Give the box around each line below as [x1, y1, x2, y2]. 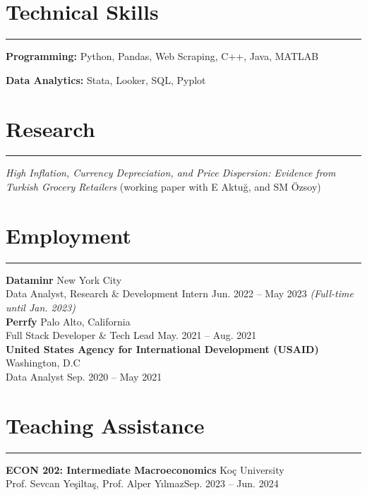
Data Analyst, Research [6, 286, 109, 301]
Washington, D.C [6, 355, 80, 370]
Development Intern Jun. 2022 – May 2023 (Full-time [122, 286, 354, 301]
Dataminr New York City [6, 272, 122, 287]
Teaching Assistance [6, 410, 205, 439]
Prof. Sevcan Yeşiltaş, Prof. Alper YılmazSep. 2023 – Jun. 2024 [6, 476, 279, 491]
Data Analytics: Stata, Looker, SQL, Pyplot [6, 72, 206, 87]
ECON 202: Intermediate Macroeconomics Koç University [6, 462, 284, 477]
